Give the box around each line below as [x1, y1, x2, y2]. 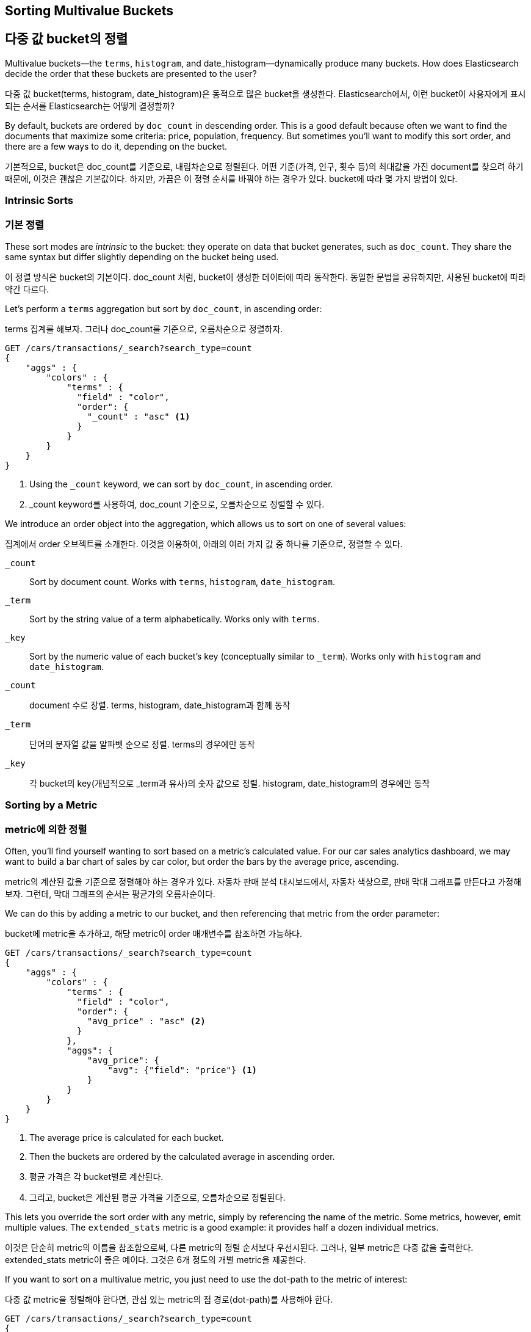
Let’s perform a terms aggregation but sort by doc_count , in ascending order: [5, 303, 322, 314]
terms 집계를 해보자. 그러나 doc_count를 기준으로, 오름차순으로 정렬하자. [5, 323, 283, 334]
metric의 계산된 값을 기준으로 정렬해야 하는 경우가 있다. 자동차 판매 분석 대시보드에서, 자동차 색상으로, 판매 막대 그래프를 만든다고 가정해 [5, 876, 522, 887]
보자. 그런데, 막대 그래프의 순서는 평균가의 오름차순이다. [5, 889, 215, 900]
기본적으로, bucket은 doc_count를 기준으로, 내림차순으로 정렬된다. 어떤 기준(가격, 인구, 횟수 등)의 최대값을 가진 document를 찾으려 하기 [5, 161, 524, 172]
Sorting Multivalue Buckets [5, 3, 173, 18]
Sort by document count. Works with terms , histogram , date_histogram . [29, 576, 336, 587]
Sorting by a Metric [5, 799, 98, 812]
